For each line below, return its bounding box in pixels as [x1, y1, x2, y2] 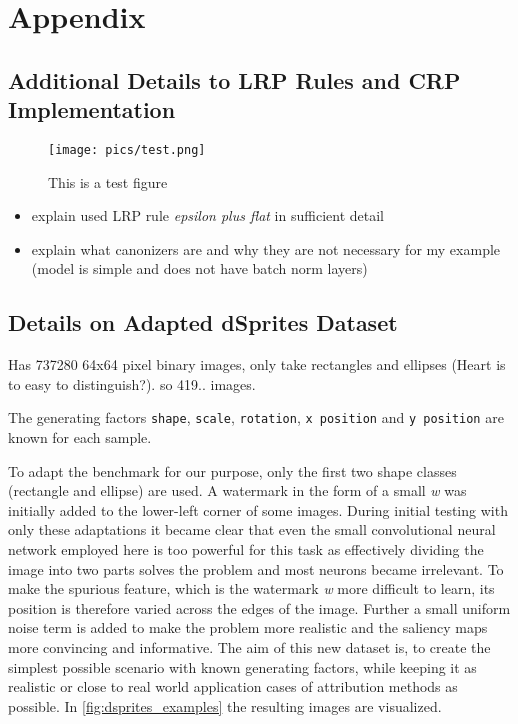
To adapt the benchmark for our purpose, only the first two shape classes [8, 460, 457, 481]
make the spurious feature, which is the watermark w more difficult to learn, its [8, 578, 495, 599]
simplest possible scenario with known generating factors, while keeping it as [8, 656, 477, 677]
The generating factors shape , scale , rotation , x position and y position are [8, 407, 504, 428]
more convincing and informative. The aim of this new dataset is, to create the [8, 636, 491, 657]
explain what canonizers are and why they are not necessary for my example [31, 238, 501, 259]
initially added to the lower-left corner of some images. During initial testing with [8, 499, 508, 520]
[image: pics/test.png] [48, 142, 206, 157]
